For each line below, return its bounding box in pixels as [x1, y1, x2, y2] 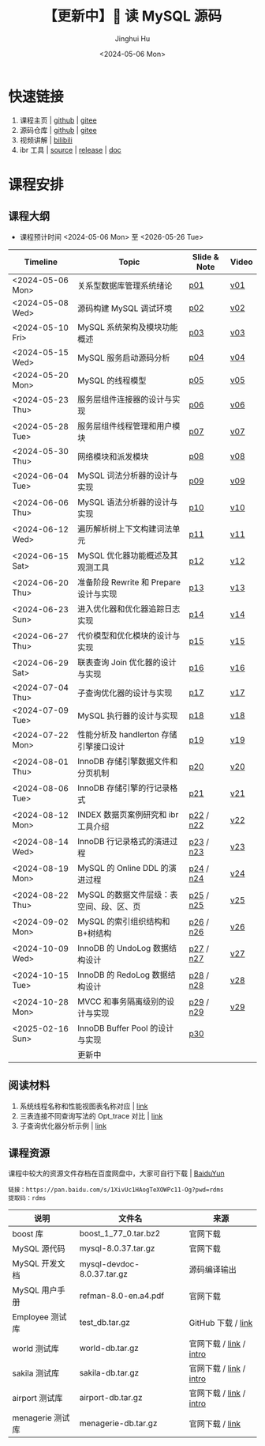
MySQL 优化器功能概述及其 [77, 550, 178, 561]
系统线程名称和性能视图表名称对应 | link [19, 1101, 148, 1111]
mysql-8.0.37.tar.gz [79, 1243, 155, 1254]
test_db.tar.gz [79, 1317, 130, 1328]
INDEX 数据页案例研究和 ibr [77, 808, 179, 820]
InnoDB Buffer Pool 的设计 [77, 1022, 174, 1033]
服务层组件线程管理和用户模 [77, 420, 181, 431]
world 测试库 [12, 1343, 59, 1354]
